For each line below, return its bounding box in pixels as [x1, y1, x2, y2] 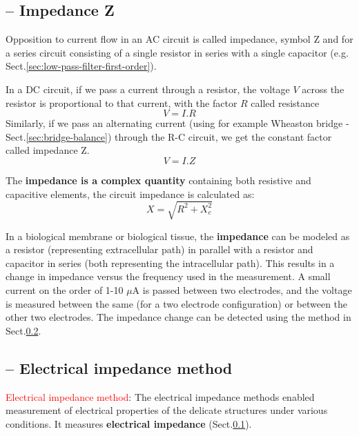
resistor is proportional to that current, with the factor [6, 95, 237, 110]
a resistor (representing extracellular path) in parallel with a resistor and [6, 242, 313, 257]
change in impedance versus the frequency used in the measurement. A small [6, 269, 331, 284]
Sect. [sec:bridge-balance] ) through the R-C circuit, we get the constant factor [6, 129, 332, 143]
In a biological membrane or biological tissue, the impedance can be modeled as [6, 228, 350, 243]
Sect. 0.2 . [6, 323, 41, 337]
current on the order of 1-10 [6, 283, 124, 297]
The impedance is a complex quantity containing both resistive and [6, 172, 311, 187]
